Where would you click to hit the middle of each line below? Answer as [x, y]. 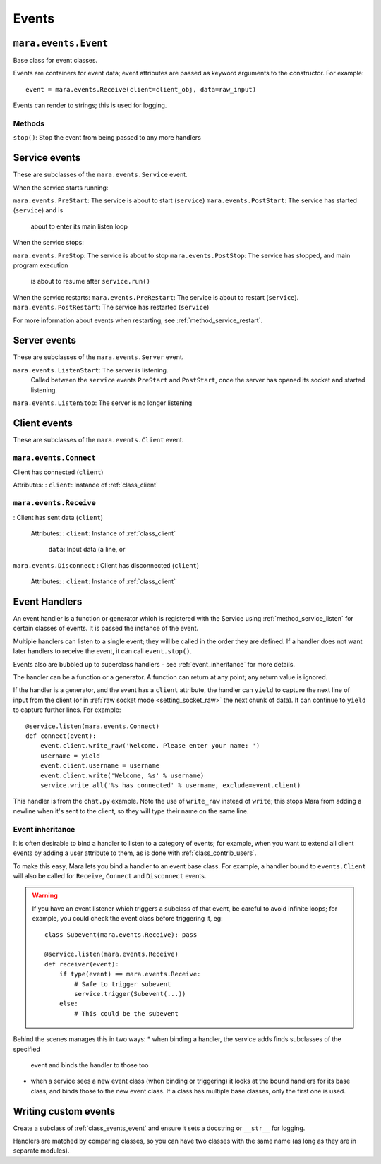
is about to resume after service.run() [91, 281]
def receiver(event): [82, 964]
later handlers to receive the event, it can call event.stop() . [102, 651]
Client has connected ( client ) [58, 472]
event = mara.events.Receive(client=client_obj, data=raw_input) [141, 89]
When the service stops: [49, 243]
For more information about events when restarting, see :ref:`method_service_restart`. [138, 320]
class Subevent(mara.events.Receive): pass [121, 934]
